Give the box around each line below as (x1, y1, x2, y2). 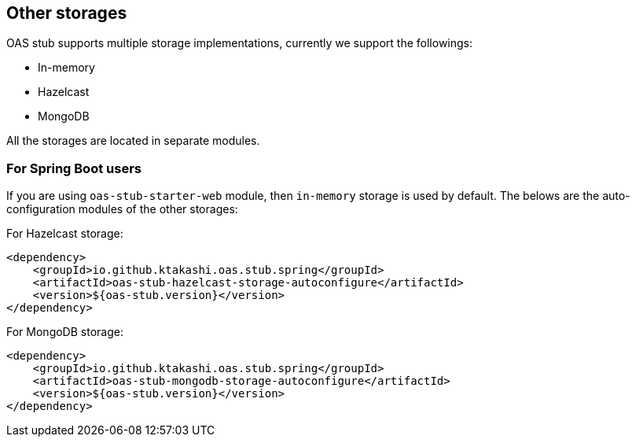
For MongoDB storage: (6, 325, 123, 339)
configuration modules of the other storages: (6, 202, 238, 216)
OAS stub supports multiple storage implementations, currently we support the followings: (6, 36, 473, 50)
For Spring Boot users (6, 160, 142, 176)
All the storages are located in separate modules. (6, 134, 260, 148)
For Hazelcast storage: (6, 227, 123, 241)
